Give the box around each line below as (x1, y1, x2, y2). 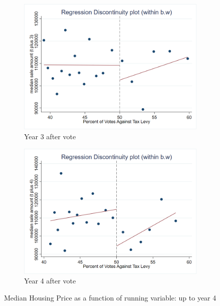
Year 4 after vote (24, 275, 76, 286)
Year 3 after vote (24, 131, 76, 141)
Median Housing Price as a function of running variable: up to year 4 (4, 292, 216, 303)
